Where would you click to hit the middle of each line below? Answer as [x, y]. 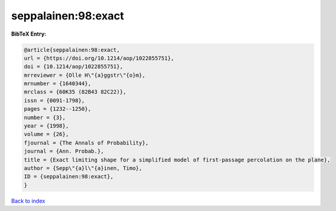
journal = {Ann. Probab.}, [64, 151]
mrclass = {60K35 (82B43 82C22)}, [75, 92]
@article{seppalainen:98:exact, [72, 50]
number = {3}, [45, 117]
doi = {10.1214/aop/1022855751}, [74, 67]
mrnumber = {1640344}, [58, 84]
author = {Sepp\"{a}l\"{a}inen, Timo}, [83, 168]
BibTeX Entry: [29, 34]
